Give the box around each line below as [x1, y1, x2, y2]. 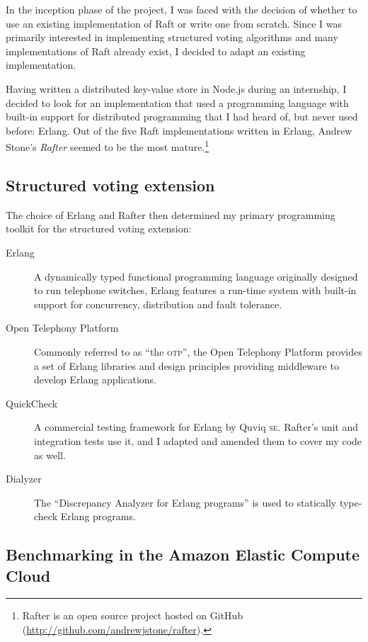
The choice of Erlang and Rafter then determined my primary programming [6, 207, 335, 222]
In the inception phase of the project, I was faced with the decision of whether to [6, 2, 357, 16]
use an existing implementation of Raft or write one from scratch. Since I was [6, 16, 343, 30]
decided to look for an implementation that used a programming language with [6, 95, 349, 110]
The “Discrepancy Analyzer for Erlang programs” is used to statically [34, 495, 337, 509]
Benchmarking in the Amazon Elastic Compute [6, 544, 360, 565]
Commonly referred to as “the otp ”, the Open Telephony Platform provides [34, 344, 362, 359]
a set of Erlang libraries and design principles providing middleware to [34, 358, 339, 373]
